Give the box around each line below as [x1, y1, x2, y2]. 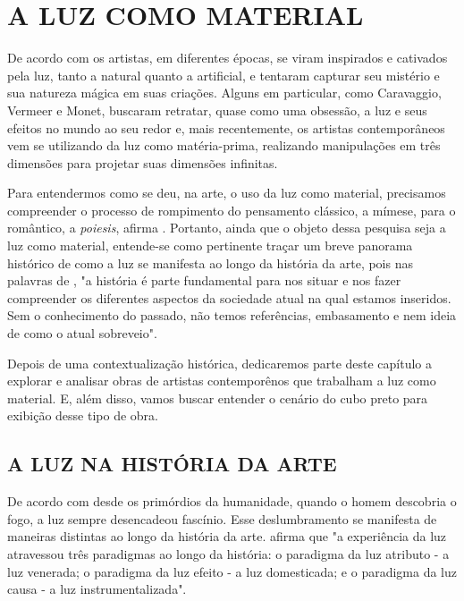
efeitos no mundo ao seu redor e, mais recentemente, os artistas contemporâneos [7, 118, 445, 137]
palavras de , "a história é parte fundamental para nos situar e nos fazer [7, 271, 401, 290]
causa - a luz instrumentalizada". [7, 580, 187, 598]
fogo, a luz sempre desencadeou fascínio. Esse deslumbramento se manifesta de [7, 509, 437, 528]
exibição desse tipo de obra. [7, 406, 158, 425]
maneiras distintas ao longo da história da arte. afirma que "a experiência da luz [7, 527, 447, 546]
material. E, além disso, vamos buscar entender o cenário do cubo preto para [7, 388, 428, 407]
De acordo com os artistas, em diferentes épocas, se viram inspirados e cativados [7, 48, 448, 67]
